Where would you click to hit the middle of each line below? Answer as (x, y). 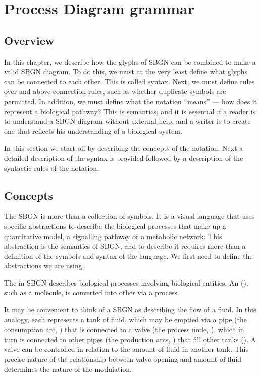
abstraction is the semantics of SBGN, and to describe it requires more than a (125, 246)
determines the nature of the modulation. (68, 369)
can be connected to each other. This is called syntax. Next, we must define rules (129, 81)
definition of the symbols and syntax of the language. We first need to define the (128, 255)
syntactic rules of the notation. (52, 168)
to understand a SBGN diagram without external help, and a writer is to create (127, 121)
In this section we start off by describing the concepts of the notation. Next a (124, 148)
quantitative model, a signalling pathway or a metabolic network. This (113, 236)
